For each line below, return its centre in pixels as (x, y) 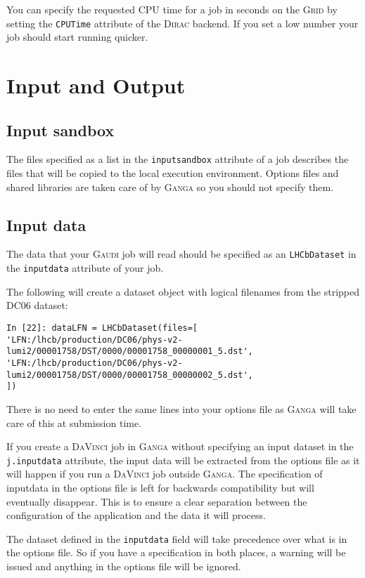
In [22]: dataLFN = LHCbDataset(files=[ (102, 328)
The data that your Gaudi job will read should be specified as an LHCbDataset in (181, 254)
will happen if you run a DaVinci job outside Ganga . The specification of (165, 474)
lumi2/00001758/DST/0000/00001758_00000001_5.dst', (130, 352)
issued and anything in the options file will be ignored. (124, 566)
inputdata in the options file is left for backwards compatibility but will (160, 487)
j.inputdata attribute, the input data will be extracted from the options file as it (183, 460)
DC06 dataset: (37, 305)
